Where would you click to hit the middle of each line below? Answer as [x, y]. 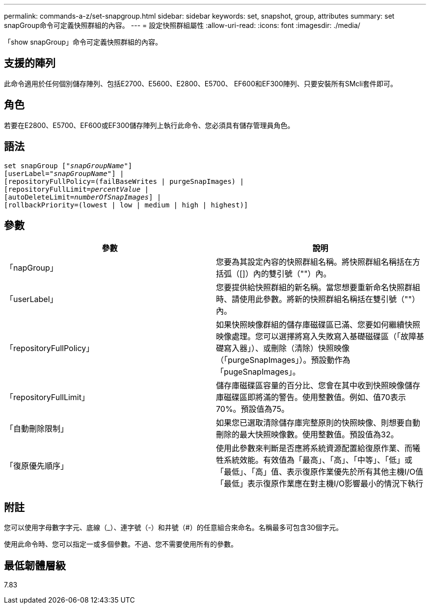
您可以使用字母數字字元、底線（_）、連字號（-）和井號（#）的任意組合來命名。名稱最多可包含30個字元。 [174, 528]
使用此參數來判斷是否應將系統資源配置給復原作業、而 [314, 448]
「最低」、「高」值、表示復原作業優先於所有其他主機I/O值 [320, 472]
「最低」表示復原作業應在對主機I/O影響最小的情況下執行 [320, 484]
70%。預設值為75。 [253, 409]
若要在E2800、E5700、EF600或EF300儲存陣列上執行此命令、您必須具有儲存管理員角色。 [149, 125]
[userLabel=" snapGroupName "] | [64, 173]
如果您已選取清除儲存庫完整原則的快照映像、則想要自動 [318, 423]
